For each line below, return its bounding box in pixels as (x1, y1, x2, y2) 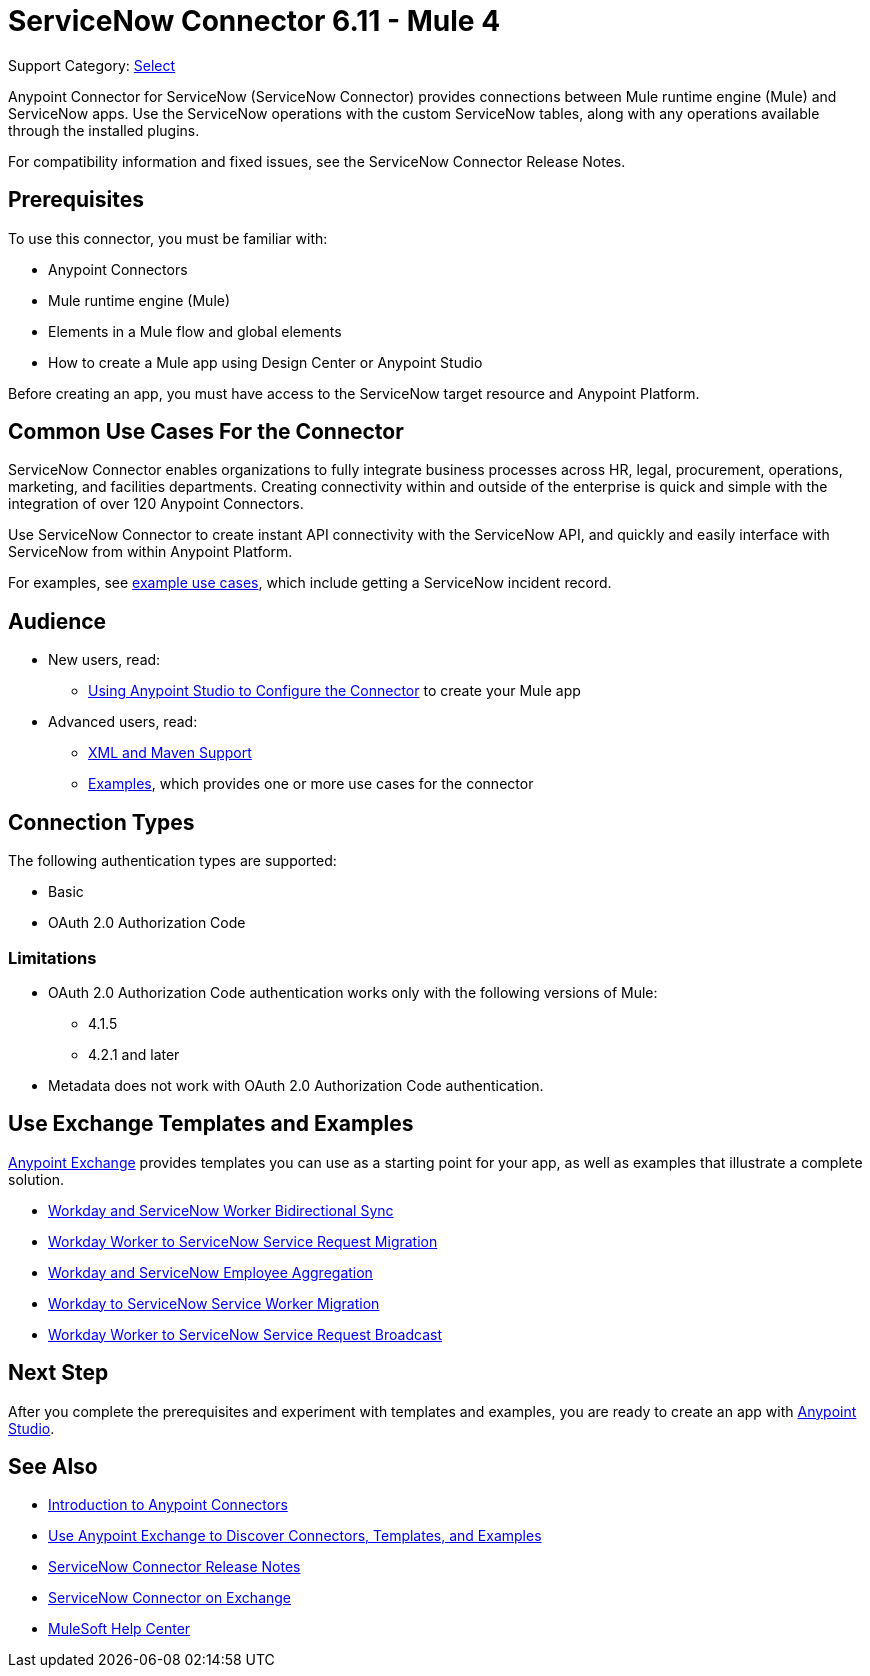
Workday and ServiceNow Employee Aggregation (48, 1263, 373, 1281)
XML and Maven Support (88, 744, 252, 762)
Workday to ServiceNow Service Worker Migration (48, 1294, 380, 1312)
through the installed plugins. (8, 121, 200, 139)
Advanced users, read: (48, 713, 198, 731)
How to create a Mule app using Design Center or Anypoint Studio (48, 353, 483, 371)
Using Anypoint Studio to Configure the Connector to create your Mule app (88, 682, 581, 700)
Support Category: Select (8, 56, 176, 74)
